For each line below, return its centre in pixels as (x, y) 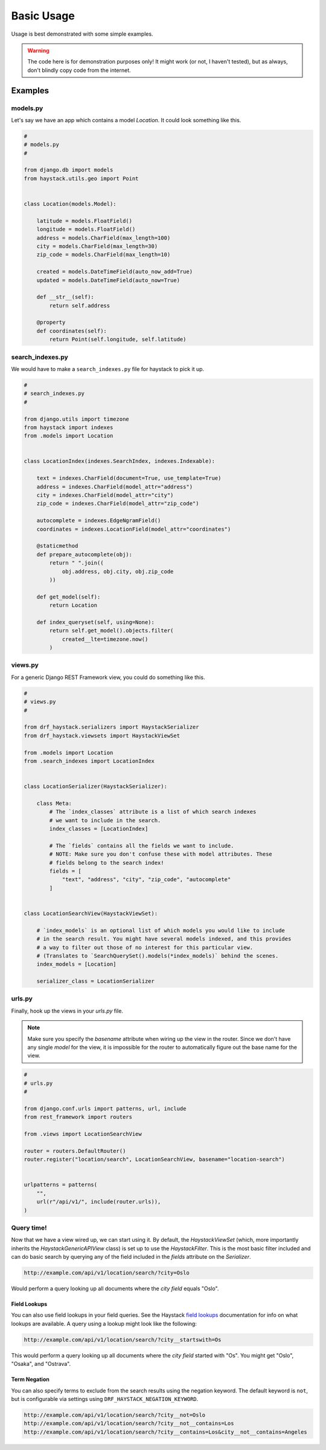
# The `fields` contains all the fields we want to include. (142, 845)
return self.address (80, 305)
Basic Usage (43, 16)
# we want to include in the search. (105, 820)
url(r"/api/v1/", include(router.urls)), (99, 1202)
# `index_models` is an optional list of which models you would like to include (161, 930)
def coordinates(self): (72, 331)
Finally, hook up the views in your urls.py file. (67, 1011)
